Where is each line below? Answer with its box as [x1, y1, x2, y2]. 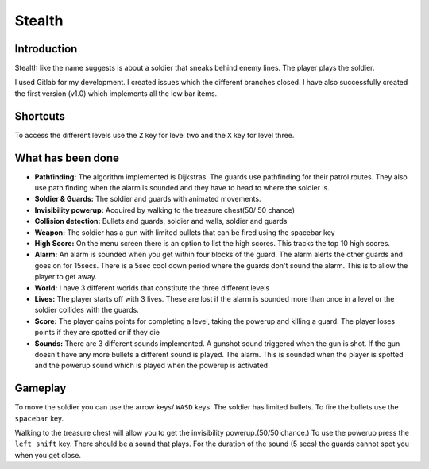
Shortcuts [14, 110, 65, 123]
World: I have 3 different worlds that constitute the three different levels [34, 283, 270, 293]
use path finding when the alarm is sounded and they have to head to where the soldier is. [34, 183, 330, 193]
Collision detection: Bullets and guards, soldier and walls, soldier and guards [34, 217, 288, 226]
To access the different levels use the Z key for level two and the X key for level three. [14, 130, 295, 140]
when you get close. [14, 450, 81, 459]
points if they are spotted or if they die [34, 328, 160, 337]
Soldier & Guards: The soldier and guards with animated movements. [34, 194, 261, 204]
